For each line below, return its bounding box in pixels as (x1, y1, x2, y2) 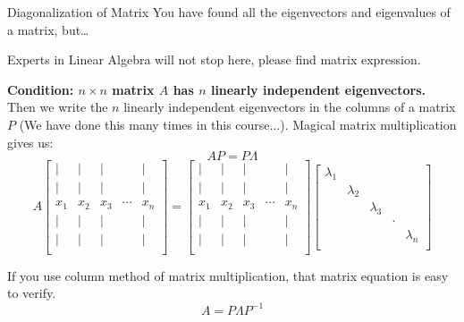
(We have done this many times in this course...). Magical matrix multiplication (19, 114, 457, 133)
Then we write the (7, 97, 108, 116)
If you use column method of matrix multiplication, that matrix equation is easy (7, 266, 449, 284)
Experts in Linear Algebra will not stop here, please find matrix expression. (7, 50, 421, 69)
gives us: (7, 132, 54, 151)
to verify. (7, 284, 56, 302)
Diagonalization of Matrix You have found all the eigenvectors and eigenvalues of (7, 3, 451, 21)
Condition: (7, 80, 74, 98)
